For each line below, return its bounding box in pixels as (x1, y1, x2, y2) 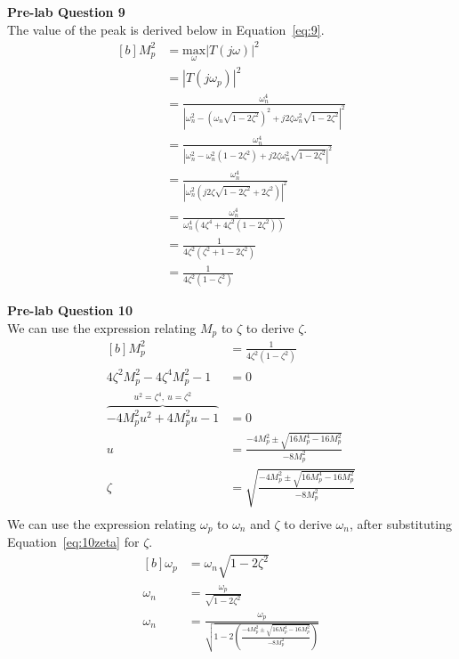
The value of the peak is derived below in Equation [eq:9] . (7, 20, 325, 38)
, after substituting (349, 514, 452, 533)
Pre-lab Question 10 (7, 301, 133, 320)
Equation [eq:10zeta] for (7, 533, 140, 551)
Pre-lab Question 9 (7, 3, 125, 20)
